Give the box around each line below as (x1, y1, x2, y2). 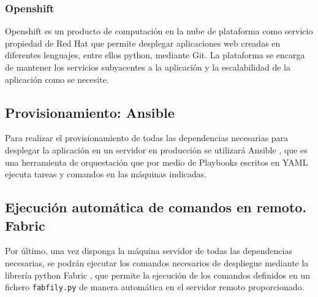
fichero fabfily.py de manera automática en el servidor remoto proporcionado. (5, 280, 305, 293)
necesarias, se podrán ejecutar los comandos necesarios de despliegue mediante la (5, 256, 309, 269)
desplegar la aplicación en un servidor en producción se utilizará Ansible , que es (5, 143, 308, 156)
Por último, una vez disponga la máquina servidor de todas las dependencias (5, 244, 292, 257)
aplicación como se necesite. (5, 72, 109, 85)
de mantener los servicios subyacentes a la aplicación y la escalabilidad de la (5, 61, 290, 73)
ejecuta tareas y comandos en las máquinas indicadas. (5, 168, 207, 180)
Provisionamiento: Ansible (5, 102, 175, 121)
